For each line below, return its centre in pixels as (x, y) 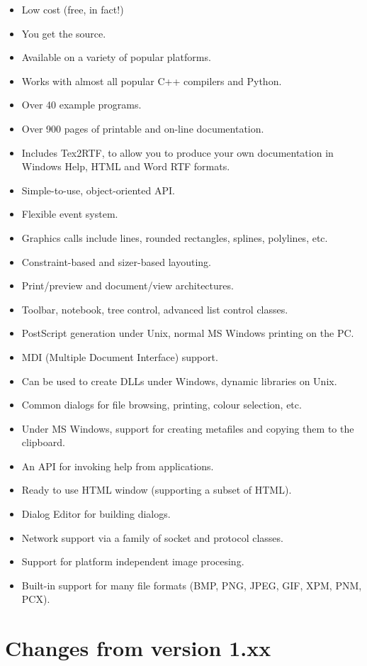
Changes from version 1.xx (138, 648)
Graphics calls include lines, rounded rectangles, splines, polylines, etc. (175, 237)
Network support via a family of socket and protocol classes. (152, 537)
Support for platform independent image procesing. (133, 561)
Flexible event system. (70, 214)
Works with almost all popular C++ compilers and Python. (152, 81)
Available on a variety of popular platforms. (116, 57)
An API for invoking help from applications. (118, 466)
